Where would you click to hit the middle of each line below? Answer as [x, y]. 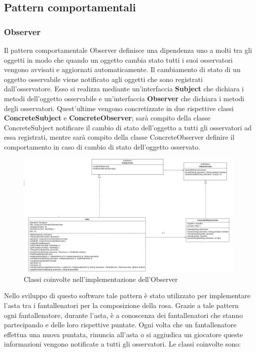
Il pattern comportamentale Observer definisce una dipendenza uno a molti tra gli [128, 50]
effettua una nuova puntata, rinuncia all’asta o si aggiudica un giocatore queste [124, 334]
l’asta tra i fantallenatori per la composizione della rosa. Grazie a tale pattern [121, 305]
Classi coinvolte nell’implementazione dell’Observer [101, 279]
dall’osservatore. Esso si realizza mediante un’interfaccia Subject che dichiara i [124, 89]
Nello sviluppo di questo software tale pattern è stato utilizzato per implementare [127, 295]
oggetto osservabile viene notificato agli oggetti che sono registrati [103, 79]
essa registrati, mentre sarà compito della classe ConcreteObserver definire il [119, 137]
